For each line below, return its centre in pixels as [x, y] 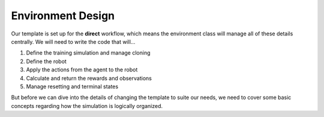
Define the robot [46, 61]
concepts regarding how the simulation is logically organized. [87, 106]
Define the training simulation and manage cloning [88, 53]
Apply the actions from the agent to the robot [82, 70]
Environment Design [63, 16]
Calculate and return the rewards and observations [89, 78]
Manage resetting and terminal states [72, 86]
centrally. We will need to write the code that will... [73, 41]
